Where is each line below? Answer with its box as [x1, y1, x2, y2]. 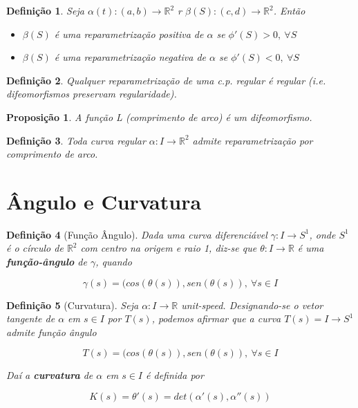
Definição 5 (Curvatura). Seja [6, 297, 139, 312]
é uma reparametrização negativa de [54, 50, 206, 64]
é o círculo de [6, 241, 64, 255]
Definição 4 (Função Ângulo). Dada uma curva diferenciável [6, 227, 267, 241]
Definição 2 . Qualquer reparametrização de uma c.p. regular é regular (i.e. [6, 73, 326, 87]
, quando [95, 254, 132, 269]
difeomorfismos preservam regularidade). [6, 86, 177, 101]
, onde [309, 227, 336, 241]
